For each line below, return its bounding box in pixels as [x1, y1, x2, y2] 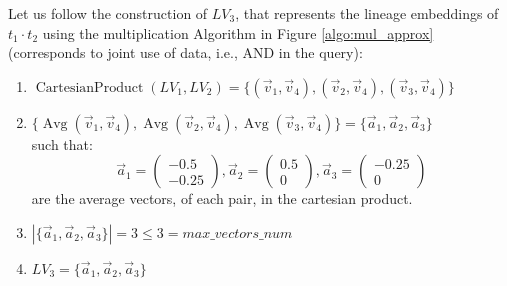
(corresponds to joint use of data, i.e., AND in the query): [8, 42, 363, 63]
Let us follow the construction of [8, 3, 208, 23]
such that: [31, 133, 93, 154]
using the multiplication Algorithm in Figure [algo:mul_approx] [42, 22, 434, 43]
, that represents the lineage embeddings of [235, 3, 499, 23]
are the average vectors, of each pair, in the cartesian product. [31, 188, 413, 209]
